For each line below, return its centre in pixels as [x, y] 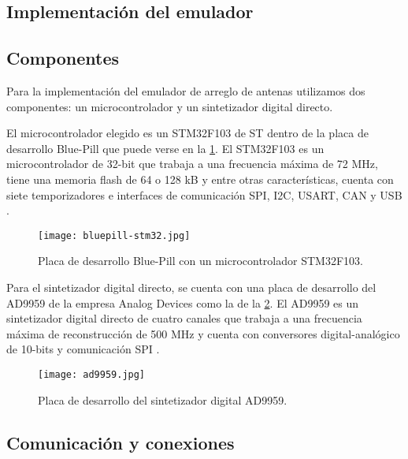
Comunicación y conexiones [121, 442]
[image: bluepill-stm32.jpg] [114, 235]
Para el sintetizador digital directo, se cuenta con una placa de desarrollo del [191, 287]
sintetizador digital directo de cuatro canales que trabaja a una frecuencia [184, 318]
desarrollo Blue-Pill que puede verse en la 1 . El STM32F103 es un [165, 148]
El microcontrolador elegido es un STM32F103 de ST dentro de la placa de [187, 133]
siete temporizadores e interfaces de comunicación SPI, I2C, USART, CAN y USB [204, 194]
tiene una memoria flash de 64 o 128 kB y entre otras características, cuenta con [200, 179]
